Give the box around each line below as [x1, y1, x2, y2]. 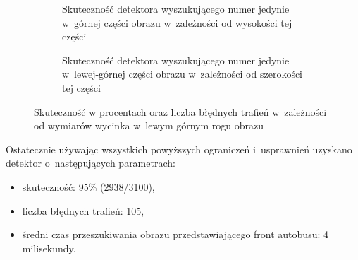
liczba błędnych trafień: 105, [22, 203, 144, 218]
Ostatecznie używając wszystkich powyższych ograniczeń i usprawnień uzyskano [6, 141, 352, 156]
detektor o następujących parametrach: [6, 155, 175, 170]
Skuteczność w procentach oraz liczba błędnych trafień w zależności [34, 104, 327, 119]
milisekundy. [22, 240, 76, 255]
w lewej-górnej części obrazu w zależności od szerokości [62, 66, 303, 81]
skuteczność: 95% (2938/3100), [22, 179, 155, 194]
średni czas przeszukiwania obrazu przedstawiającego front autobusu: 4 [22, 227, 328, 242]
